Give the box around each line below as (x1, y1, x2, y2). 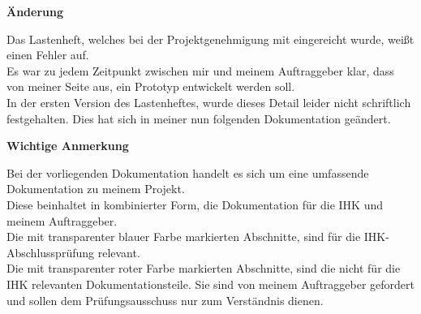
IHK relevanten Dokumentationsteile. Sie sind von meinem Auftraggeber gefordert (6, 275, 415, 292)
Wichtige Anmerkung (6, 137, 129, 154)
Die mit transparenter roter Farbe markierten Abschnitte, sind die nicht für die (6, 260, 401, 277)
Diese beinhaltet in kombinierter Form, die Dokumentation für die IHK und (6, 196, 384, 213)
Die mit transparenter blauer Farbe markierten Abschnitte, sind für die (6, 228, 361, 245)
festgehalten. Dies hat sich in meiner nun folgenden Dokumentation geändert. (6, 110, 391, 127)
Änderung (6, 3, 64, 19)
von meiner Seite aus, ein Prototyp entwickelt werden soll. (6, 78, 295, 95)
